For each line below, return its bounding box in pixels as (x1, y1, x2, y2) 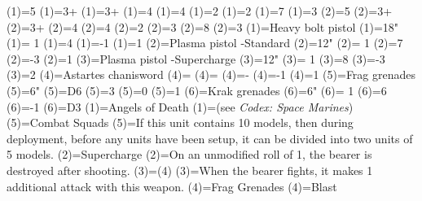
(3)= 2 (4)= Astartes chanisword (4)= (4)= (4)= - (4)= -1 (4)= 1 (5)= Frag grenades (7, 66, 416, 83)
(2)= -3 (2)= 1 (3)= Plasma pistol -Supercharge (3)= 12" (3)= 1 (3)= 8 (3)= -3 (7, 50, 385, 67)
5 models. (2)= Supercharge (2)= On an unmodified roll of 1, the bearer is (7, 146, 372, 163)
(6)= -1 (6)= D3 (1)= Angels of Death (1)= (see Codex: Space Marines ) (7, 98, 354, 115)
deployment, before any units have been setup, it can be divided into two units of (7, 129, 413, 146)
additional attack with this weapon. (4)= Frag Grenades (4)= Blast (7, 177, 337, 194)
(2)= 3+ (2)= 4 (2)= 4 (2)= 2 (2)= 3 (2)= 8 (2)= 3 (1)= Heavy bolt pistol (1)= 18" (7, 18, 399, 35)
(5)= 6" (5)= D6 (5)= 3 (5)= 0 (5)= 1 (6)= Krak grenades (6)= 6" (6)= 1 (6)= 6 (7, 81, 387, 98)
